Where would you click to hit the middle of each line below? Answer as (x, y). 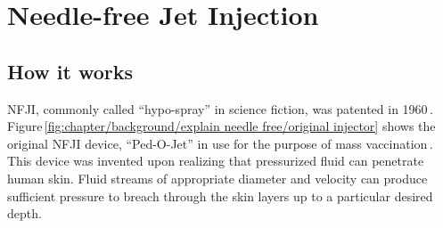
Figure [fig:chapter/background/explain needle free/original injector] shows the (221, 126)
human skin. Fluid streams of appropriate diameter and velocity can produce (217, 178)
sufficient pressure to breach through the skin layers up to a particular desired (220, 195)
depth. (25, 213)
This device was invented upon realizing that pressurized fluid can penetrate (216, 161)
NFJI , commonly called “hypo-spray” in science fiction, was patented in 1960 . (220, 108)
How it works (70, 71)
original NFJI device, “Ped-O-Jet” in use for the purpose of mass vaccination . (220, 143)
